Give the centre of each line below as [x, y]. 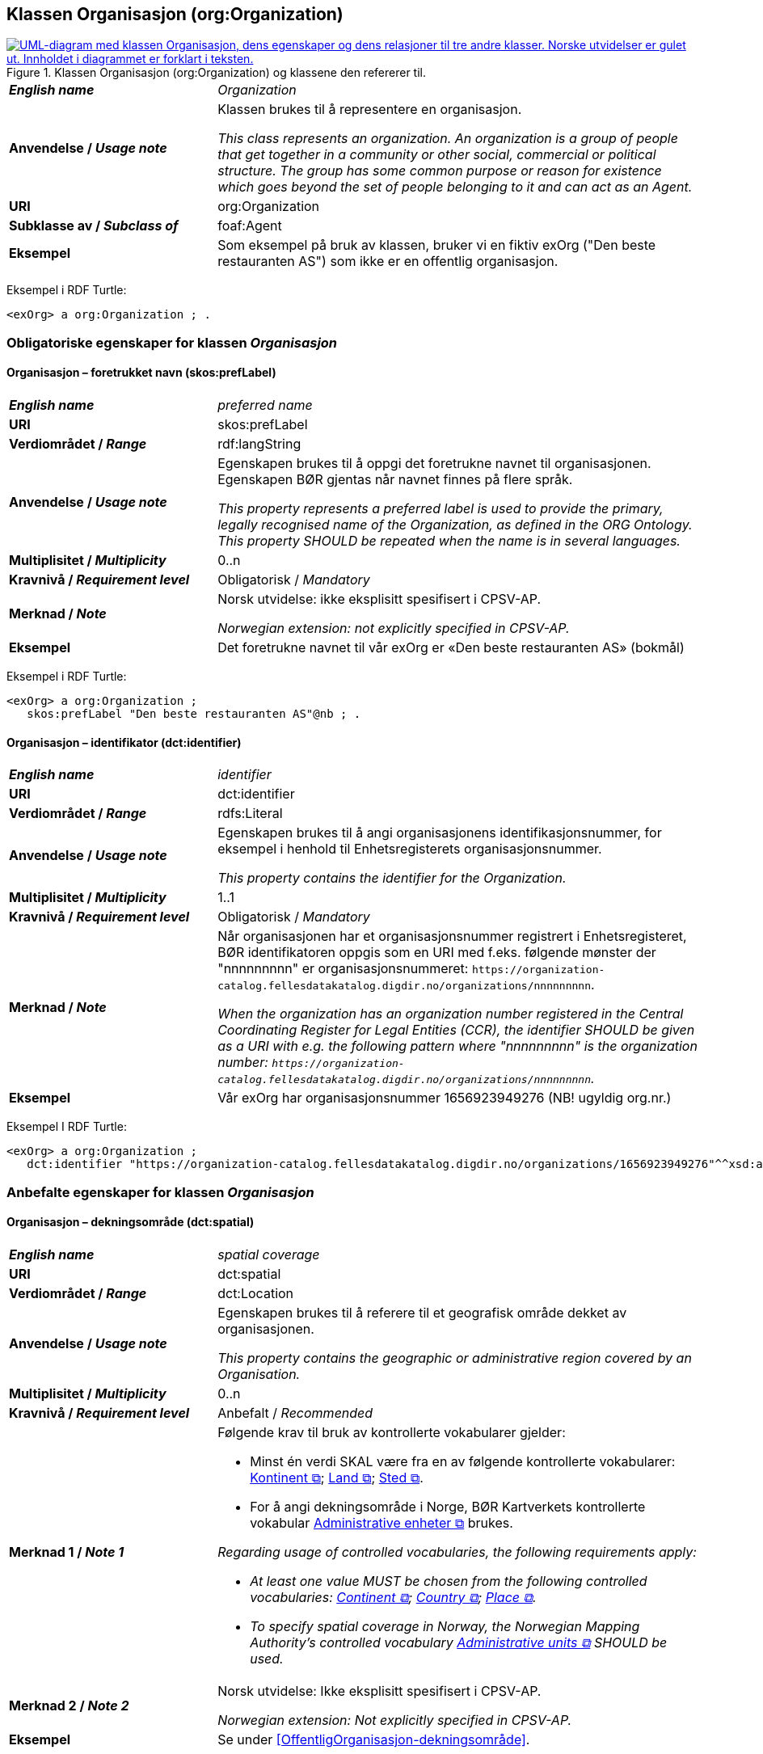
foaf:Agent [250, 226]
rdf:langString [259, 444]
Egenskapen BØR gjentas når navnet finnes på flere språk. [395, 480]
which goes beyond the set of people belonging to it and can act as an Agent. [455, 187]
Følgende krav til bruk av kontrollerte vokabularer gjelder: [392, 1432]
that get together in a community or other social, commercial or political [437, 155]
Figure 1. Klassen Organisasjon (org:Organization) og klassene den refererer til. [216, 73]
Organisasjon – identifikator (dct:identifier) [124, 742]
